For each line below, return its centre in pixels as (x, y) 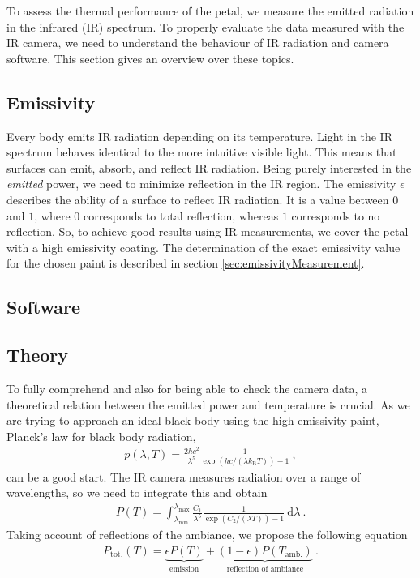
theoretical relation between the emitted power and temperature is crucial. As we (208, 404)
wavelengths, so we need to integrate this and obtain (137, 492)
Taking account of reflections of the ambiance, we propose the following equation (207, 535)
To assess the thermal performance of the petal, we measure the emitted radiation (210, 11)
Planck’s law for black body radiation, (101, 436)
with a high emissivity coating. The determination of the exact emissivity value (204, 247)
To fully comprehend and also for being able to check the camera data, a (187, 388)
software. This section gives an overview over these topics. (150, 58)
